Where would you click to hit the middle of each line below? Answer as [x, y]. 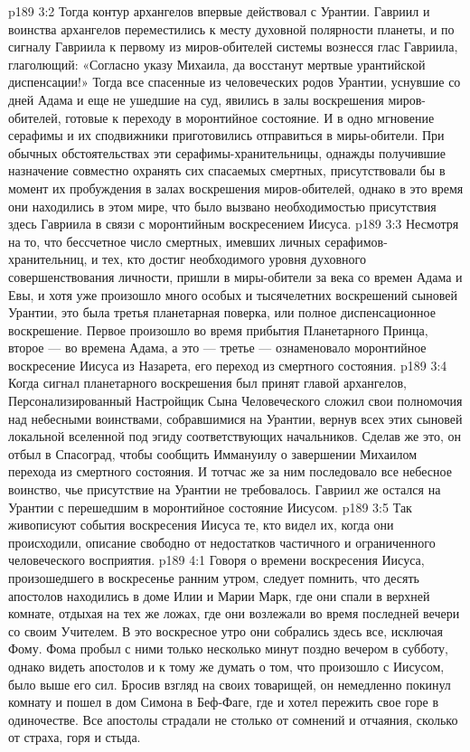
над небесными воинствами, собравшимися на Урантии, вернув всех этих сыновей [235, 418]
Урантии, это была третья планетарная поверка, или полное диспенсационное [222, 312]
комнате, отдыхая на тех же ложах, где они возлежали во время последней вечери [234, 613]
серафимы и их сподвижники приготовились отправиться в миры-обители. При [226, 135]
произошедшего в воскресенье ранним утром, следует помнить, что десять [214, 578]
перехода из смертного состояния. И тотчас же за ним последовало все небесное [230, 471]
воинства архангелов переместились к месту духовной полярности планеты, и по [231, 28]
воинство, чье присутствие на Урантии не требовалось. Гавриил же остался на [225, 489]
